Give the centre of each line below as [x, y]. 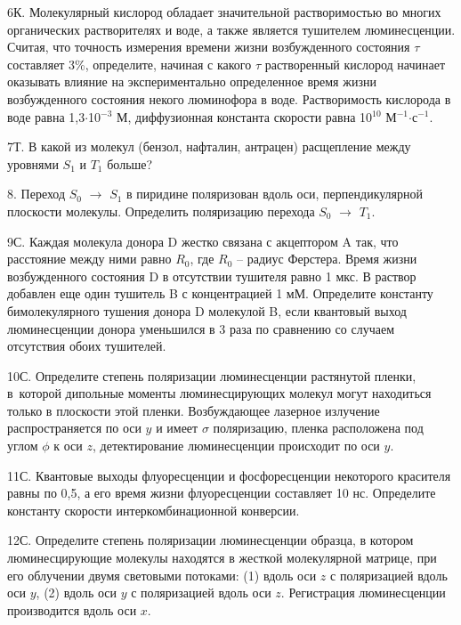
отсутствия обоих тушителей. [87, 346]
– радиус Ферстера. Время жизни [327, 259]
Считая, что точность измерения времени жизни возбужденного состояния [209, 47]
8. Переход [36, 194]
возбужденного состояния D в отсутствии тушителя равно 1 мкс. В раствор [212, 276]
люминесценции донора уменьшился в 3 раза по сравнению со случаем [201, 328]
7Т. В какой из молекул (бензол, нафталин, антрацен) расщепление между [209, 146]
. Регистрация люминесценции [363, 593]
